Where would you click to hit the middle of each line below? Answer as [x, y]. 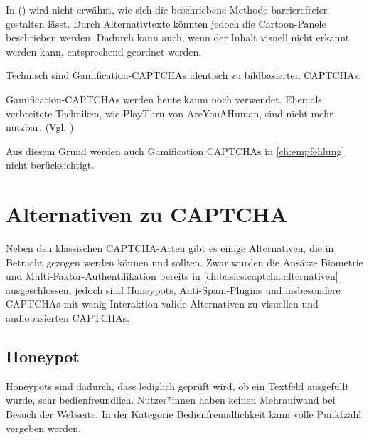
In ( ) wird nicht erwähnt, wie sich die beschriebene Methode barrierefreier [167, 9]
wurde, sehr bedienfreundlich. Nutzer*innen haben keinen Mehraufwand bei [171, 400]
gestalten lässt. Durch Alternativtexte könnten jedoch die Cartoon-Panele [166, 23]
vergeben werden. [43, 428]
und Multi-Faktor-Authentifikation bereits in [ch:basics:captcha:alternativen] [172, 276]
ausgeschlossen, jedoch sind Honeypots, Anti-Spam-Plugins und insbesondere [173, 289]
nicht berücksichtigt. [50, 165]
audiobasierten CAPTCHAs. [68, 318]
